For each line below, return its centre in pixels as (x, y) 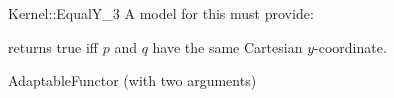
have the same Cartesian (227, 46)
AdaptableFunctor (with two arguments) (132, 80)
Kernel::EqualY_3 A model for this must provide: (161, 13)
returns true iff (53, 46)
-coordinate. (350, 46)
